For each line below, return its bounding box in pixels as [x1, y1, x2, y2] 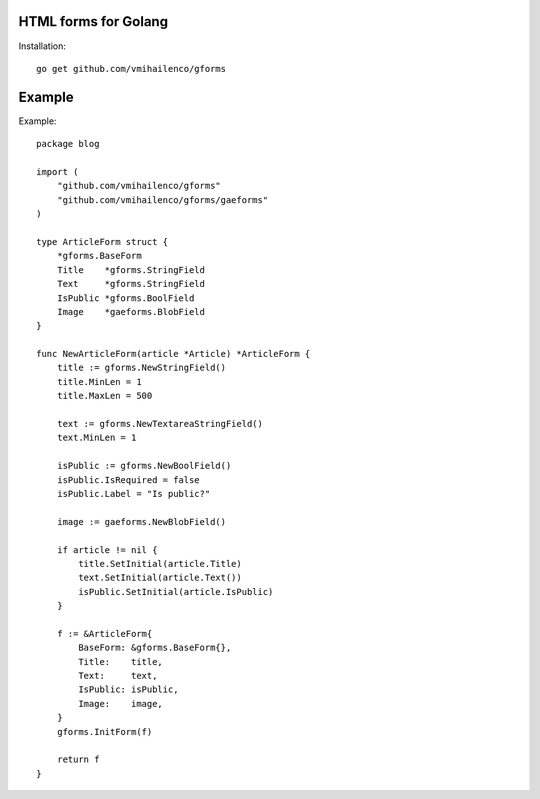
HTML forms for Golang [18, 13, 169, 30]
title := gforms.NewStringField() [56, 362, 227, 374]
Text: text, [78, 670, 158, 682]
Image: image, [78, 698, 164, 709]
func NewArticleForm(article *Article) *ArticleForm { [36, 348, 311, 360]
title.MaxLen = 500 [56, 390, 153, 402]
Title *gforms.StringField [56, 264, 205, 275]
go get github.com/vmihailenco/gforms [36, 63, 227, 74]
